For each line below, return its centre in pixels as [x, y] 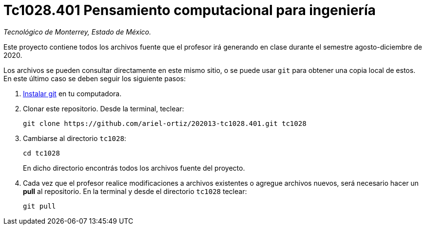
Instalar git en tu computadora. [72, 93]
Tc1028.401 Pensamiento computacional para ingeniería [190, 10]
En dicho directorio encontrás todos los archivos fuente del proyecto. [134, 168]
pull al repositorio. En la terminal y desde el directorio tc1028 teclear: [135, 191]
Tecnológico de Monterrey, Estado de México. [77, 32]
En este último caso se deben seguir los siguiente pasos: [95, 78]
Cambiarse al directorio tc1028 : [75, 138]
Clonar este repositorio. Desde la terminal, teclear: [104, 108]
